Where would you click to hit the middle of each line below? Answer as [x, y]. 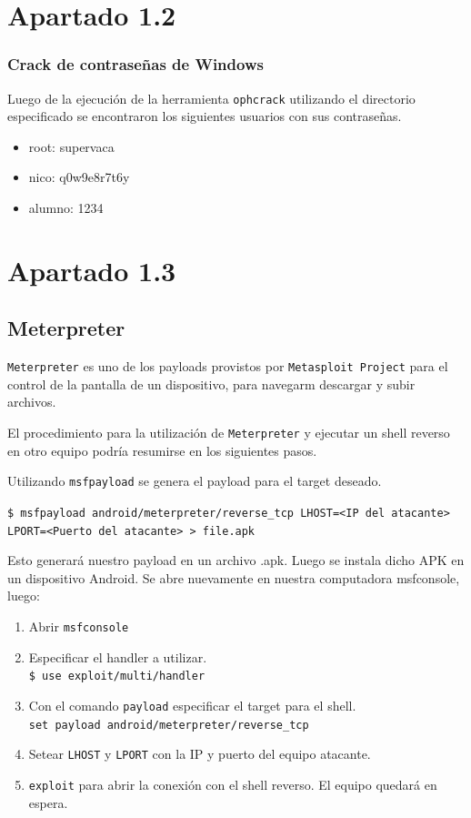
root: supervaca [71, 146]
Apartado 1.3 [92, 270]
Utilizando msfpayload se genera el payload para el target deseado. [195, 481]
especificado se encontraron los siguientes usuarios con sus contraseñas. [205, 116]
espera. [48, 802]
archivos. [32, 402]
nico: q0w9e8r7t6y [79, 177]
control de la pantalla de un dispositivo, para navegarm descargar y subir [211, 384]
